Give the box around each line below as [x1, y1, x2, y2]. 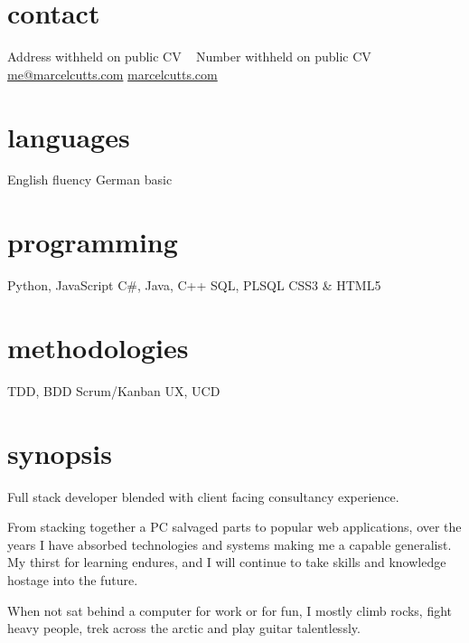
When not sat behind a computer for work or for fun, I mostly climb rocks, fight [7, 600, 453, 619]
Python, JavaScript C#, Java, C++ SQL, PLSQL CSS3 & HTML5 [7, 276, 381, 295]
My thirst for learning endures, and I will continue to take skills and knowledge [7, 553, 446, 572]
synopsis [7, 434, 112, 471]
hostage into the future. [7, 570, 138, 589]
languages [7, 118, 130, 155]
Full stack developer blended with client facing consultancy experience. [7, 487, 399, 506]
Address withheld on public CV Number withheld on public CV [7, 47, 371, 66]
